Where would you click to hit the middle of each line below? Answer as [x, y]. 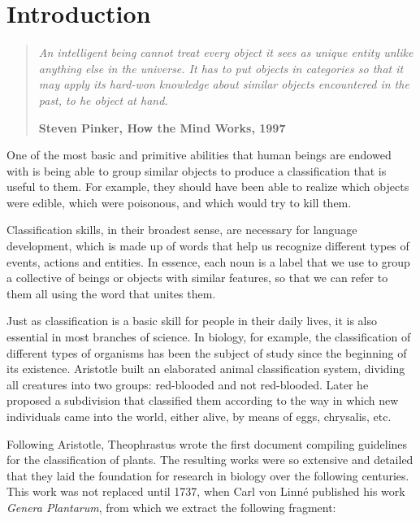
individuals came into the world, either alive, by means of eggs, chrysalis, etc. [199, 416]
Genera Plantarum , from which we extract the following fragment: [171, 507]
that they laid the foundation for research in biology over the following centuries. [208, 475]
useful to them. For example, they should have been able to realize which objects [208, 187]
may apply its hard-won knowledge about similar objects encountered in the [224, 84]
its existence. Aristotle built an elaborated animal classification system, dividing [206, 369]
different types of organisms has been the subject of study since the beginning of [207, 352]
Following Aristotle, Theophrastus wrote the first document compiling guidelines [207, 443]
